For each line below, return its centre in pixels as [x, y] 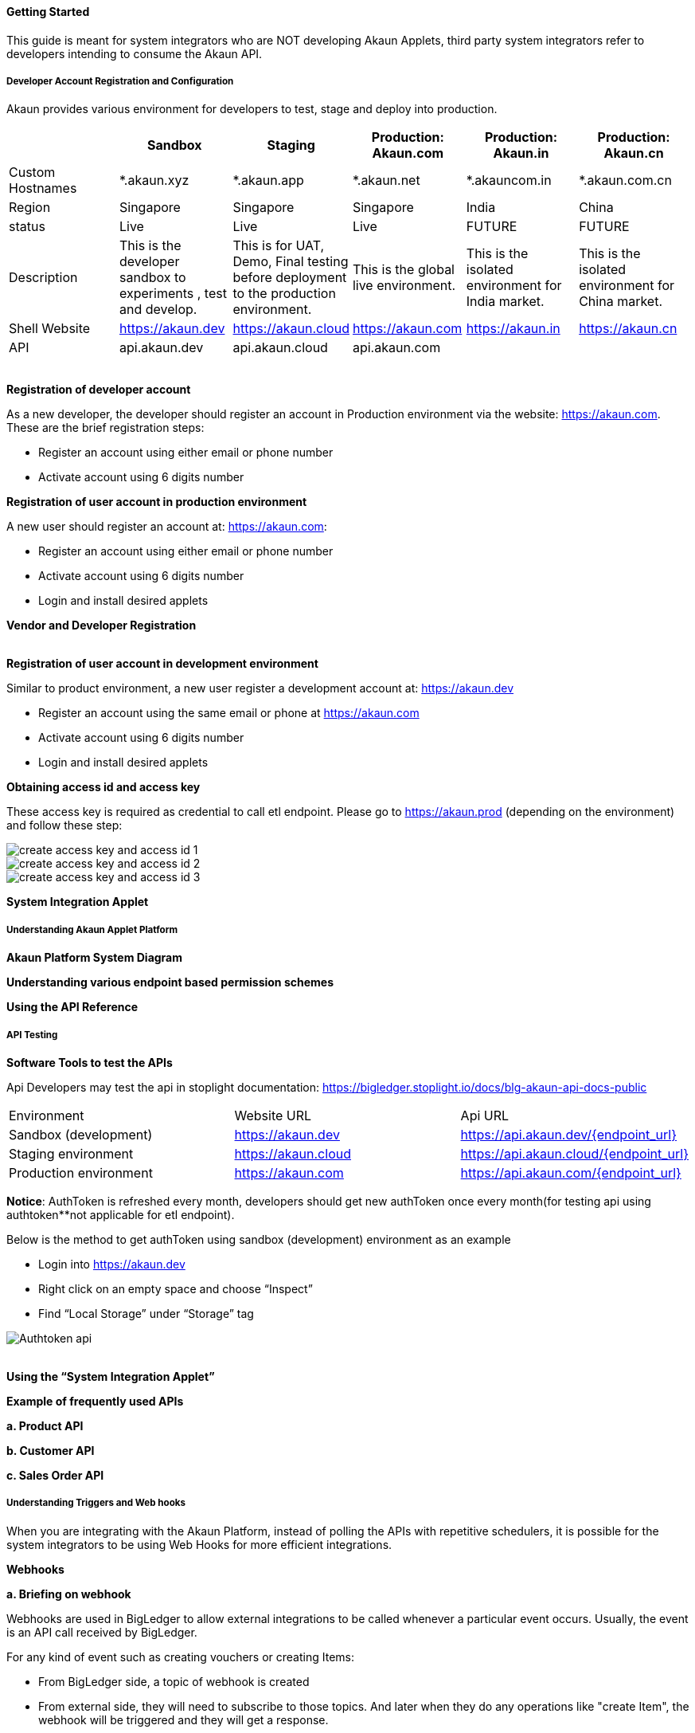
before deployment [290, 278]
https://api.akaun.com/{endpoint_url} [571, 1172]
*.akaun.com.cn [625, 180]
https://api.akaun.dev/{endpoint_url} [569, 1134]
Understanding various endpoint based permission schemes [170, 982]
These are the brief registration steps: [105, 428]
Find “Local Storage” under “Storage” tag [146, 1313]
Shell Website [50, 329]
